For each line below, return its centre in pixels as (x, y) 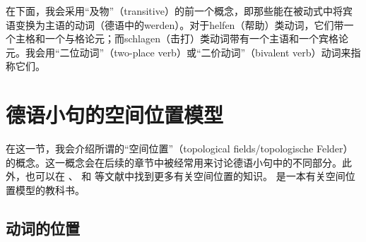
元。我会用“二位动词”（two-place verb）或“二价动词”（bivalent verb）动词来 (178, 52)
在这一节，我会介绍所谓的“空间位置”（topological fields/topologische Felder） (179, 149)
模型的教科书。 (50, 189)
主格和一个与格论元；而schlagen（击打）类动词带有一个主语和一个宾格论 (182, 38)
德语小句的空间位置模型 (115, 115)
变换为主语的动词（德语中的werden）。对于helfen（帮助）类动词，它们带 (179, 24)
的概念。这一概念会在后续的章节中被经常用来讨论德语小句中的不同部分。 (174, 162)
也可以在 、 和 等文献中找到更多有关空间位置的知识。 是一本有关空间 (185, 176)
